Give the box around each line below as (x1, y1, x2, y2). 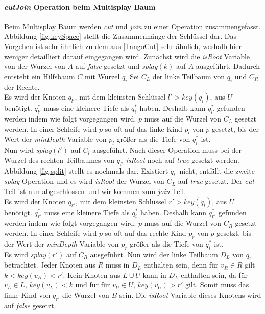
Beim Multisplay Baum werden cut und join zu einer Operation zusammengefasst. (4, 20, 261, 31)
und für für (75, 279, 110, 290)
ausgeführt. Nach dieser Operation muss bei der (92, 144, 242, 155)
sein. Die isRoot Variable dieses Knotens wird (119, 289, 261, 300)
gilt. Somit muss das (185, 279, 249, 290)
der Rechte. (4, 81, 40, 92)
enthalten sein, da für (181, 269, 248, 280)
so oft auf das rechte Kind (105, 227, 186, 238)
